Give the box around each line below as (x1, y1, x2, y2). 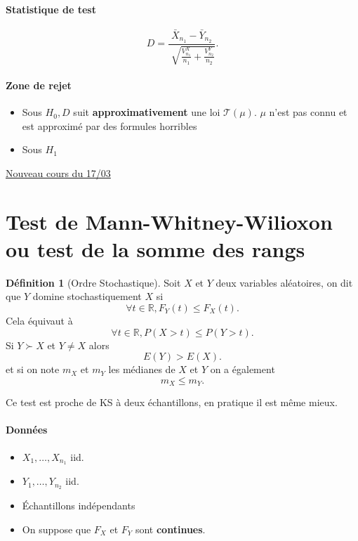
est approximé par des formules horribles (22, 118, 197, 133)
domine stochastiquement (32, 289, 142, 304)
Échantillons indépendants (22, 498, 135, 513)
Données (6, 422, 48, 437)
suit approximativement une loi (73, 105, 220, 119)
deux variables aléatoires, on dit (216, 275, 353, 289)
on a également (210, 362, 275, 377)
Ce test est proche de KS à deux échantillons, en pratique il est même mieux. (6, 395, 338, 410)
